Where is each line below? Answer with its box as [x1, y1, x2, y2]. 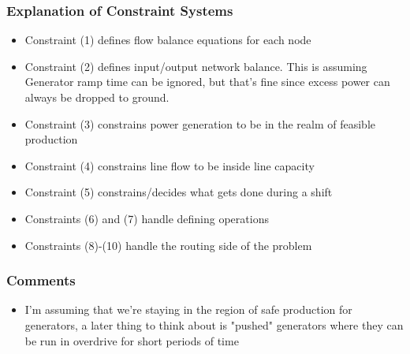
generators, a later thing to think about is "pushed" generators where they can [24, 316, 404, 333]
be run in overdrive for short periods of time [24, 332, 239, 348]
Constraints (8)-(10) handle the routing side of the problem [24, 237, 312, 253]
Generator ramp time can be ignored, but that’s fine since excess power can [24, 73, 390, 90]
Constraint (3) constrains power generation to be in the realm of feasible [24, 115, 376, 132]
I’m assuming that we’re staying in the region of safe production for [24, 301, 352, 318]
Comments [6, 270, 76, 290]
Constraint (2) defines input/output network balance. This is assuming [24, 58, 367, 74]
